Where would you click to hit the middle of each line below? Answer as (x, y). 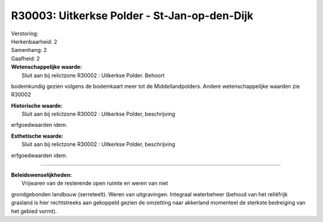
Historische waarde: (37, 105)
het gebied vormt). (34, 211)
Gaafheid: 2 (25, 58)
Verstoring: (25, 34)
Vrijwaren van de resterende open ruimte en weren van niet (95, 183)
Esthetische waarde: (37, 136)
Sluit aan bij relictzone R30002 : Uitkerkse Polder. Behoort (93, 75)
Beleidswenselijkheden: (42, 175)
